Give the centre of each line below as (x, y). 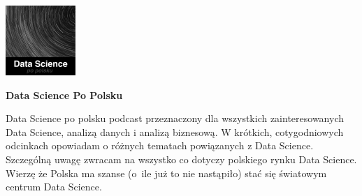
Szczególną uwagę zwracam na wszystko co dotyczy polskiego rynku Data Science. (181, 159)
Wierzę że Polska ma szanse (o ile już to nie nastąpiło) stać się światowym (166, 173)
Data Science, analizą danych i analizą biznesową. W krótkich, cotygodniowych (175, 131)
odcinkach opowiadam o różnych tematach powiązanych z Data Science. (160, 145)
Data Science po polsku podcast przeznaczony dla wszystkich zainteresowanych (175, 118)
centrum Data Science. (54, 187)
